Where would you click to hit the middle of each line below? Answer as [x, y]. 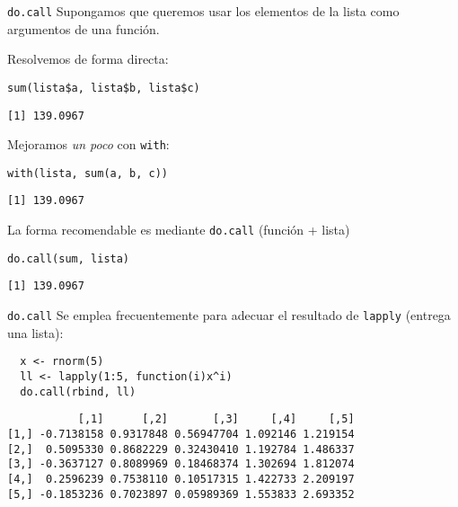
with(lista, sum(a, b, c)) [88, 173]
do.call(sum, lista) [69, 258]
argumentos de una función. [84, 28]
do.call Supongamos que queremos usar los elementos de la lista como [203, 11]
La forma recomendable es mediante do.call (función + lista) [179, 230]
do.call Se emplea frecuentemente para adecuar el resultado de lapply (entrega [229, 315]
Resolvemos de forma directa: [88, 59]
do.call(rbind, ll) [78, 391]
